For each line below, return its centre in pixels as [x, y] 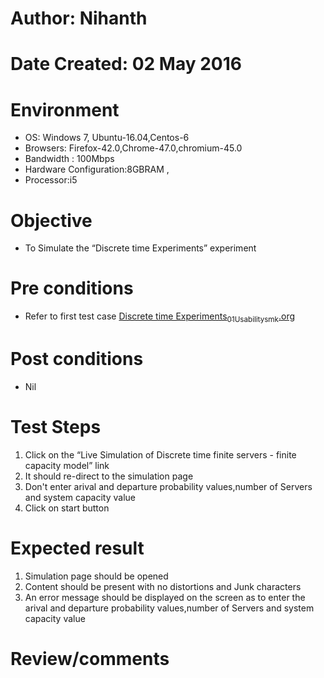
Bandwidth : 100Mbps [69, 159]
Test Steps [56, 427]
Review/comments [90, 658]
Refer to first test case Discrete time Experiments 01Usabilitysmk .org [160, 317]
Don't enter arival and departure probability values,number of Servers [168, 486]
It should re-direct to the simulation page [109, 476]
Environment [65, 109]
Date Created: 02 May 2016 [126, 64]
